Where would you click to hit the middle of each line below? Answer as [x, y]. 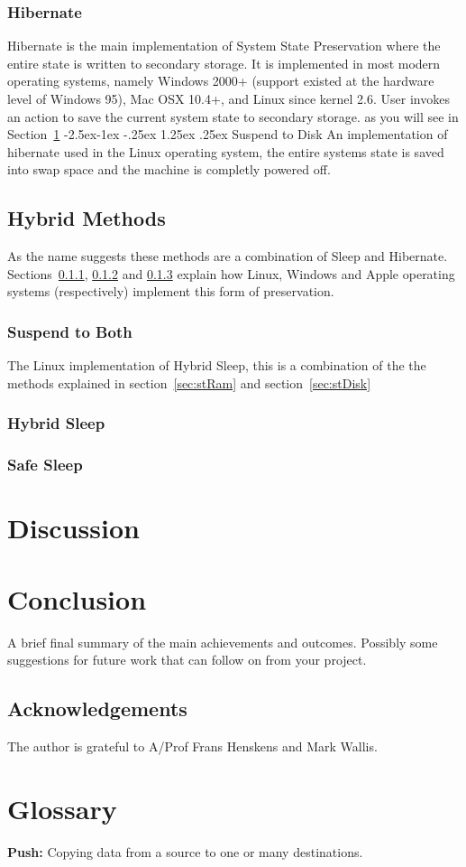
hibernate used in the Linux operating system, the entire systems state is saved [226, 151]
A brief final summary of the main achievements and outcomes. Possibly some [223, 642]
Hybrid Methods [87, 218]
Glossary [62, 808]
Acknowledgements [97, 709]
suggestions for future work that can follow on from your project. [187, 660]
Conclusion [77, 598]
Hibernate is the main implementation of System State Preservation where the [224, 46]
